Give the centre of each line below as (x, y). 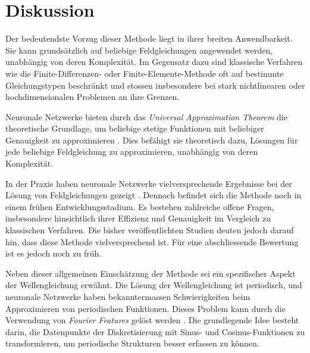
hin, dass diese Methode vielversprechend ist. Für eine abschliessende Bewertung (152, 241)
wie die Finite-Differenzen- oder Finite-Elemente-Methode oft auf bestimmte (145, 73)
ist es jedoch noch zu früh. (54, 253)
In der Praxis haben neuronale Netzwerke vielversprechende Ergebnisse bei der (149, 183)
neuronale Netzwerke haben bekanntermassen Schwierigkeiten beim (128, 296)
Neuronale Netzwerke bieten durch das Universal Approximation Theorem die (146, 116)
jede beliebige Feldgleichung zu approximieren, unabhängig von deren (132, 151)
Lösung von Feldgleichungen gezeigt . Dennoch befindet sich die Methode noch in (154, 195)
